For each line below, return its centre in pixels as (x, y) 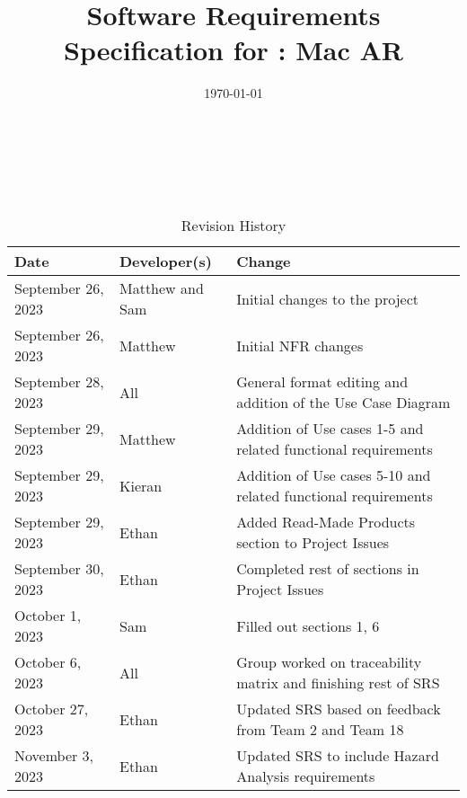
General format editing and (322, 382)
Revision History (233, 226)
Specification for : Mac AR (233, 50)
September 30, (59, 569)
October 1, (48, 616)
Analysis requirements (306, 776)
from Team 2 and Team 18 (320, 730)
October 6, (48, 662)
